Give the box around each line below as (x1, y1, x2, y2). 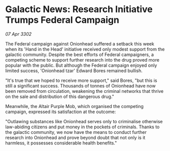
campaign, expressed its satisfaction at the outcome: (5, 109, 116, 115)
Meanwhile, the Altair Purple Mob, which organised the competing (5, 103, 144, 109)
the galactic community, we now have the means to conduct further (5, 129, 147, 135)
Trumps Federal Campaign (5, 14, 119, 26)
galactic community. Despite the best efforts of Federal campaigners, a (5, 52, 154, 58)
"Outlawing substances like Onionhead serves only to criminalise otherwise (5, 118, 163, 124)
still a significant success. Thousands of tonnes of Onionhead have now (5, 82, 156, 89)
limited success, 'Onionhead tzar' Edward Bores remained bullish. (5, 67, 143, 74)
